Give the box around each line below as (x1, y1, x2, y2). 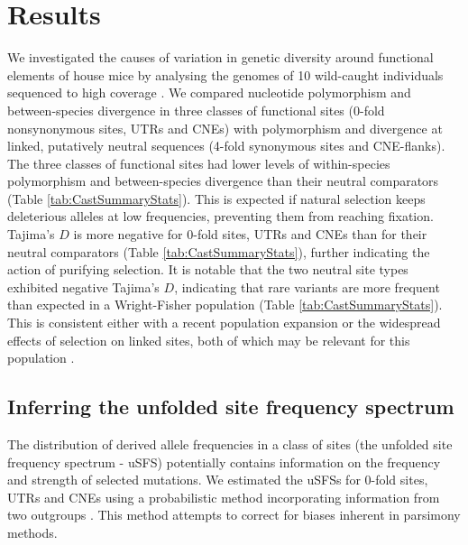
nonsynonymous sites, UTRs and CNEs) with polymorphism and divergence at (7, 118, 443, 137)
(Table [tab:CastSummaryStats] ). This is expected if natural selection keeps (7, 189, 426, 208)
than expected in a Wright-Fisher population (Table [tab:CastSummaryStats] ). (7, 295, 443, 314)
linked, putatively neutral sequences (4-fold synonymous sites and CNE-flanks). (7, 136, 445, 155)
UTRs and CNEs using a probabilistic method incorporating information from (7, 487, 440, 506)
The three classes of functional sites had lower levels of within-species (7, 153, 390, 172)
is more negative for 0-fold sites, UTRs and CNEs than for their (73, 225, 427, 244)
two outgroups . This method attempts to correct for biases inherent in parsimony (7, 505, 461, 524)
